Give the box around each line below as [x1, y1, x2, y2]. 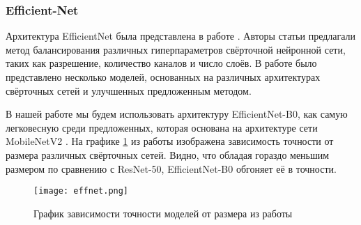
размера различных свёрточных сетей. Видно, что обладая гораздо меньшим [6, 147, 330, 162]
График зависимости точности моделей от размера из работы [33, 205, 293, 220]
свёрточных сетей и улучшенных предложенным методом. [6, 83, 252, 98]
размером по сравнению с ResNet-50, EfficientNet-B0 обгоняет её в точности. [6, 161, 337, 176]
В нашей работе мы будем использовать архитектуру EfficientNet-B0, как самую [6, 107, 348, 121]
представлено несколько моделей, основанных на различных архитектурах [6, 70, 321, 84]
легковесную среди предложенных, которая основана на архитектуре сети [6, 120, 318, 134]
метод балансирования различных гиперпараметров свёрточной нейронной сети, [6, 42, 346, 56]
